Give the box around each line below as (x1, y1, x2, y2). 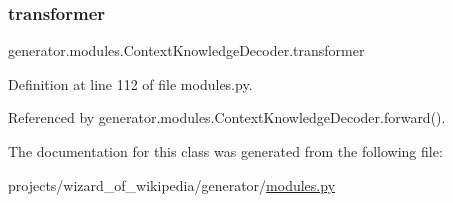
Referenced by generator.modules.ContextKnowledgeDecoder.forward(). (8, 107, 446, 128)
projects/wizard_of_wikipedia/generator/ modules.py (8, 174, 336, 195)
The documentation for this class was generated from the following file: (8, 141, 443, 161)
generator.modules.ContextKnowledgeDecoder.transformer (8, 40, 365, 61)
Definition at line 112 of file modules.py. (8, 73, 253, 94)
